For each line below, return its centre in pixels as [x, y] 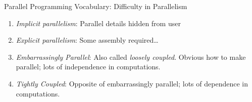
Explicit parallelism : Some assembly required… [87, 40]
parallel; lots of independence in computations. [88, 67]
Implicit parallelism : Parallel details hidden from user [98, 23]
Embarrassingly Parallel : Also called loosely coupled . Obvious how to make [131, 57]
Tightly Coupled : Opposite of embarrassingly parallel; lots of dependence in [132, 83]
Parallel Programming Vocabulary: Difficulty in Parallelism [96, 6]
